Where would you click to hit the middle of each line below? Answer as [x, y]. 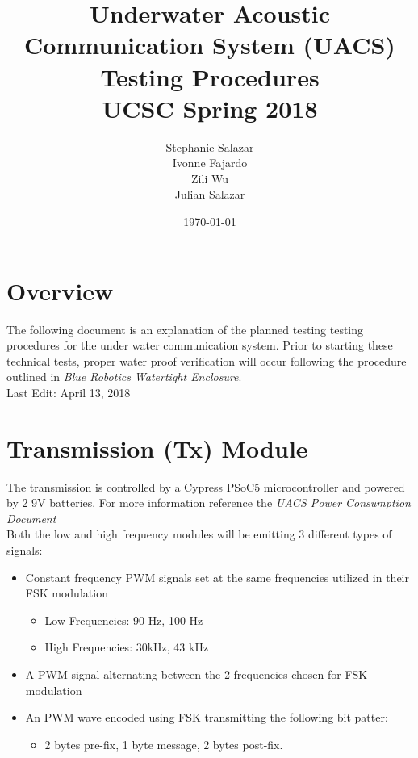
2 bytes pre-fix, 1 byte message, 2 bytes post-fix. [164, 744]
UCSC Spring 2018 [210, 108]
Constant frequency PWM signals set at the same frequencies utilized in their [217, 577]
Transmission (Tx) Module [157, 448]
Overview [60, 290]
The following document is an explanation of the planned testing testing [185, 329]
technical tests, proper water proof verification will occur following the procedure [207, 360]
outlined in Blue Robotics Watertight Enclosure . [124, 377]
